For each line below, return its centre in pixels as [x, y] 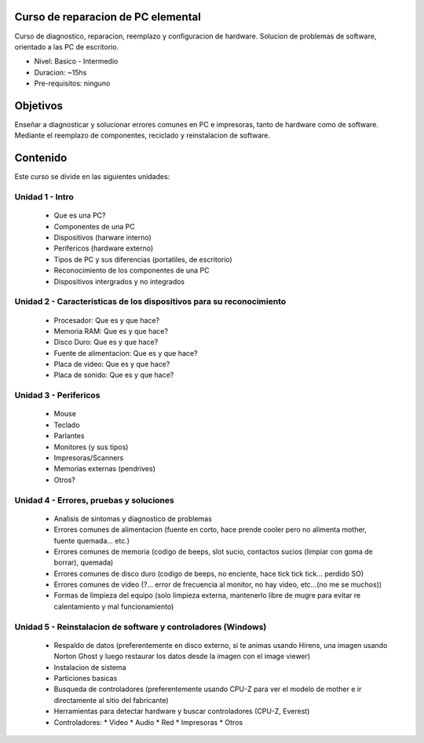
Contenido [41, 158]
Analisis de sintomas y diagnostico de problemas [133, 518]
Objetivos [38, 106]
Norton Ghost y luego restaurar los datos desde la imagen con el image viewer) [182, 657]
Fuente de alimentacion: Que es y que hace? [126, 353]
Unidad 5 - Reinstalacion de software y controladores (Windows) [141, 627]
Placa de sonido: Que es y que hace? [114, 375]
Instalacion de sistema [90, 667]
